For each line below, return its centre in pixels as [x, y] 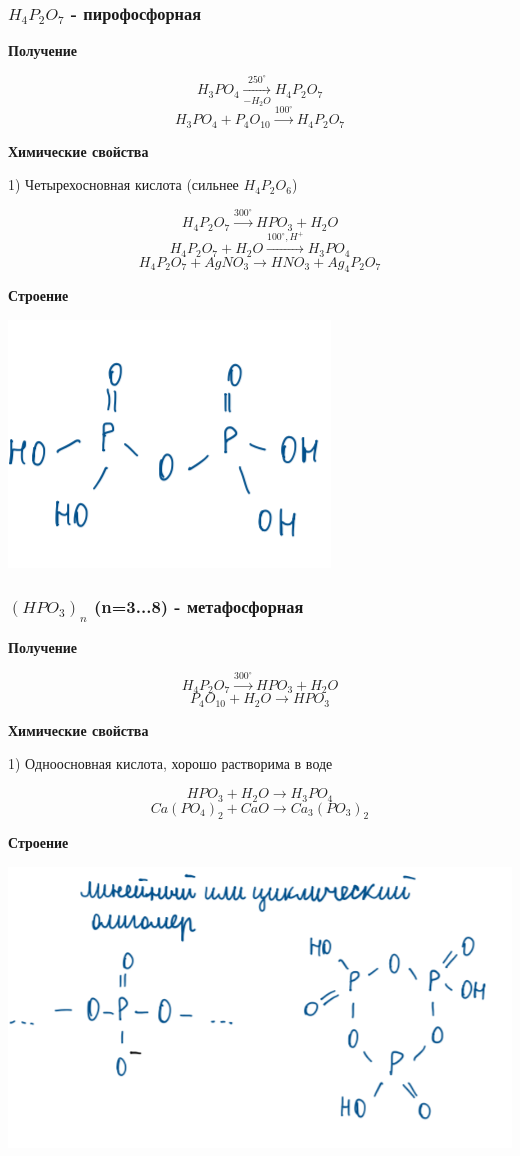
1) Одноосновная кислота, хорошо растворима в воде [170, 763]
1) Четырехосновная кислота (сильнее [123, 184]
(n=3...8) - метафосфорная [198, 606]
